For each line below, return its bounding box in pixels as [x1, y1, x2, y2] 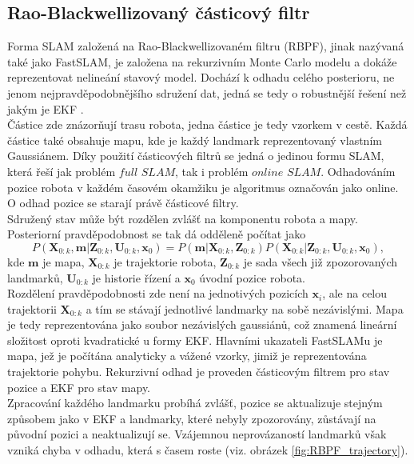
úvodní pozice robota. [199, 269, 305, 286]
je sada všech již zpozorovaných [243, 253, 398, 270]
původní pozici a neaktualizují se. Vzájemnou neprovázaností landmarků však [7, 426, 387, 442]
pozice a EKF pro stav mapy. [7, 378, 151, 395]
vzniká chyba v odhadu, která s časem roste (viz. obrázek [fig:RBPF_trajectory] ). [7, 442, 408, 458]
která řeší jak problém [7, 162, 116, 179]
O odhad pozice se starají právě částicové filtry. [7, 194, 239, 211]
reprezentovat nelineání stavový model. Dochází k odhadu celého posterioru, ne [7, 69, 395, 86]
